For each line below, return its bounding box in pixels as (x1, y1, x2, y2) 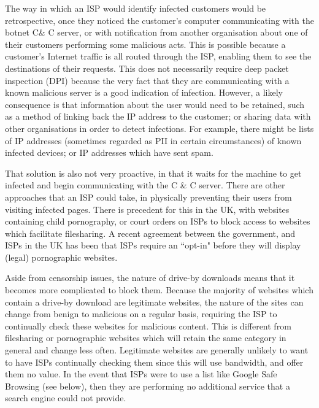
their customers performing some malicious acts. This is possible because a (5, 37, 286, 50)
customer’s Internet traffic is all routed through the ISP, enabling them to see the (5, 50, 312, 63)
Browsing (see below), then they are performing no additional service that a (5, 379, 290, 392)
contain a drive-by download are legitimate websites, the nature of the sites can (5, 295, 304, 308)
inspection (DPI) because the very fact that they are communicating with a (5, 74, 290, 87)
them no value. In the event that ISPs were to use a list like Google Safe (5, 368, 277, 380)
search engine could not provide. (5, 391, 126, 404)
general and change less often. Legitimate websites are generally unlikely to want (5, 344, 309, 356)
